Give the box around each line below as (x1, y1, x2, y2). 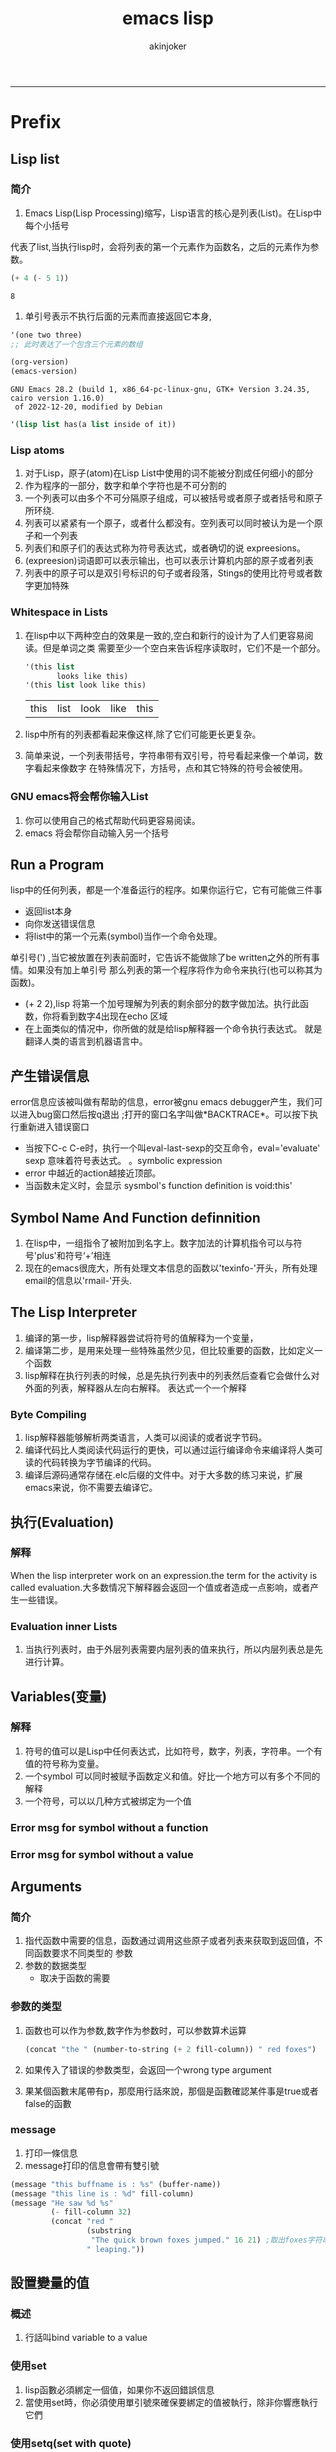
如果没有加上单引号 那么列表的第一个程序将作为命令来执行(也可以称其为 (27, 964, 323, 976)
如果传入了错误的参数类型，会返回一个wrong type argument (24, 2063, 272, 2076)
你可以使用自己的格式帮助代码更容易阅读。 (24, 814, 201, 826)
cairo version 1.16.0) (10, 393, 105, 404)
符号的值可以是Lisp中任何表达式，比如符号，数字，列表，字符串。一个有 (24, 1745, 323, 1757)
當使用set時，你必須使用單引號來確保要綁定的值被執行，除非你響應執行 (24, 2396, 318, 2408)
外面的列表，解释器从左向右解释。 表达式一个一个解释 (24, 1382, 247, 1394)
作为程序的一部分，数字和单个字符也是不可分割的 (24, 480, 227, 492)
